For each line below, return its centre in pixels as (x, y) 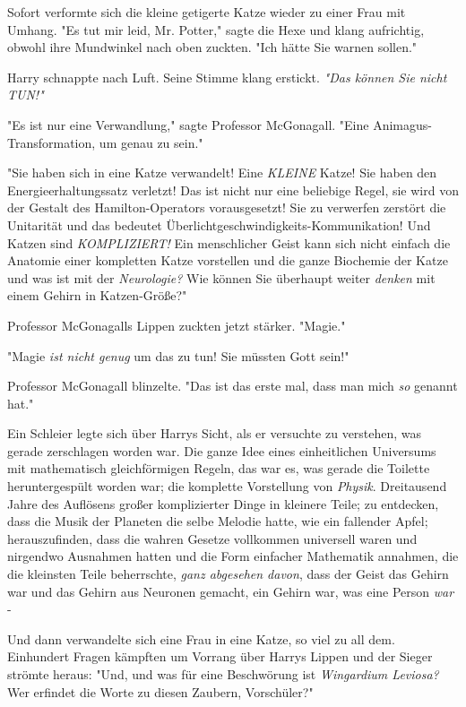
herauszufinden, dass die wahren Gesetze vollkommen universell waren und (212, 538)
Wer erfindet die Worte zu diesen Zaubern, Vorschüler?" (160, 691)
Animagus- (402, 124)
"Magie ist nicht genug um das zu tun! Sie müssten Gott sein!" (178, 355)
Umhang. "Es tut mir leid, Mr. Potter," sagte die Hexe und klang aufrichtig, (216, 29)
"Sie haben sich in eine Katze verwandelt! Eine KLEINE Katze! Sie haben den (222, 172)
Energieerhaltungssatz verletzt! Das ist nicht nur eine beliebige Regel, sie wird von (233, 190)
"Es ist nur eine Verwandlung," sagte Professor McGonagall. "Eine (188, 124)
